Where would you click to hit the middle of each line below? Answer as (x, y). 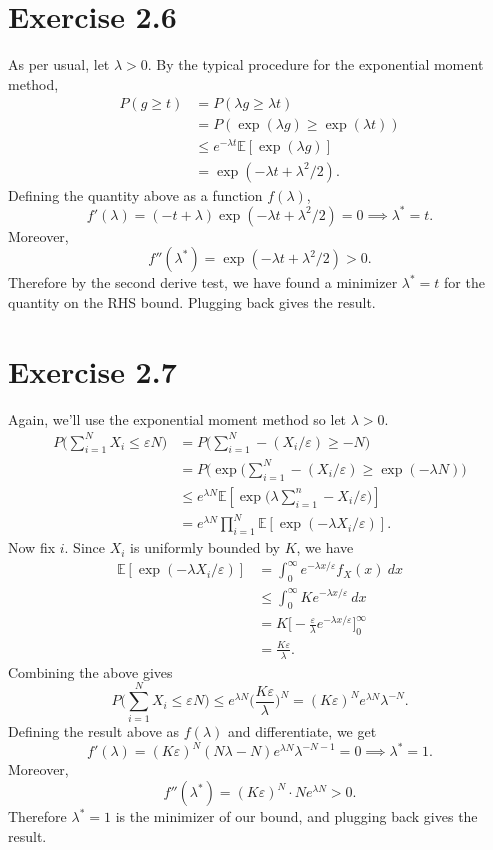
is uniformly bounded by (205, 547)
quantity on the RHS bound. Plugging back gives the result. (192, 301)
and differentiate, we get (302, 731)
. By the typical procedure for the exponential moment (315, 64)
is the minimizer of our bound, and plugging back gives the (296, 816)
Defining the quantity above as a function (135, 194)
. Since (85, 547)
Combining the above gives (90, 671)
